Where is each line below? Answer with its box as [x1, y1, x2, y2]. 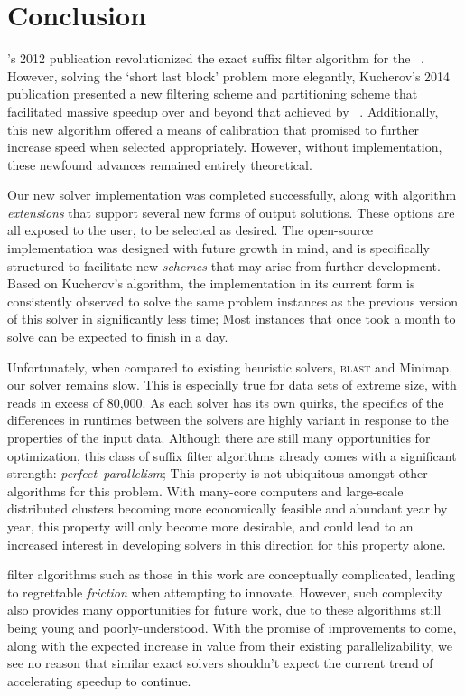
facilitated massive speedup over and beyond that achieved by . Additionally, [7, 101, 439, 120]
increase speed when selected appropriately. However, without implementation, [7, 137, 442, 156]
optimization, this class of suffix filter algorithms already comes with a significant [7, 446, 457, 465]
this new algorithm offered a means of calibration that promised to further [7, 119, 419, 138]
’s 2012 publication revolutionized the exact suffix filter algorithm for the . [7, 49, 424, 68]
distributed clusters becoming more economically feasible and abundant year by [7, 499, 448, 518]
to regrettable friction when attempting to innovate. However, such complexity [7, 582, 442, 601]
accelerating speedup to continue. [7, 671, 191, 690]
